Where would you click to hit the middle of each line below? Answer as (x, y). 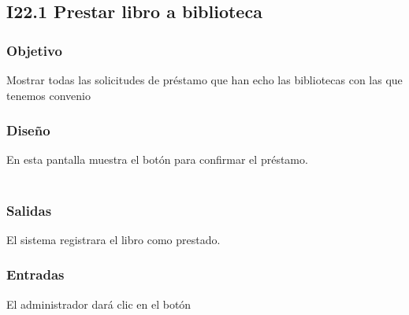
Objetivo (34, 50)
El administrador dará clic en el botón (99, 304)
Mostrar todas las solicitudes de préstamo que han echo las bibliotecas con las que (204, 80)
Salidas (29, 210)
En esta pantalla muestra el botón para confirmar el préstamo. (157, 159)
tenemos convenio (49, 95)
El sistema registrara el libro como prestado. (113, 239)
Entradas (35, 274)
